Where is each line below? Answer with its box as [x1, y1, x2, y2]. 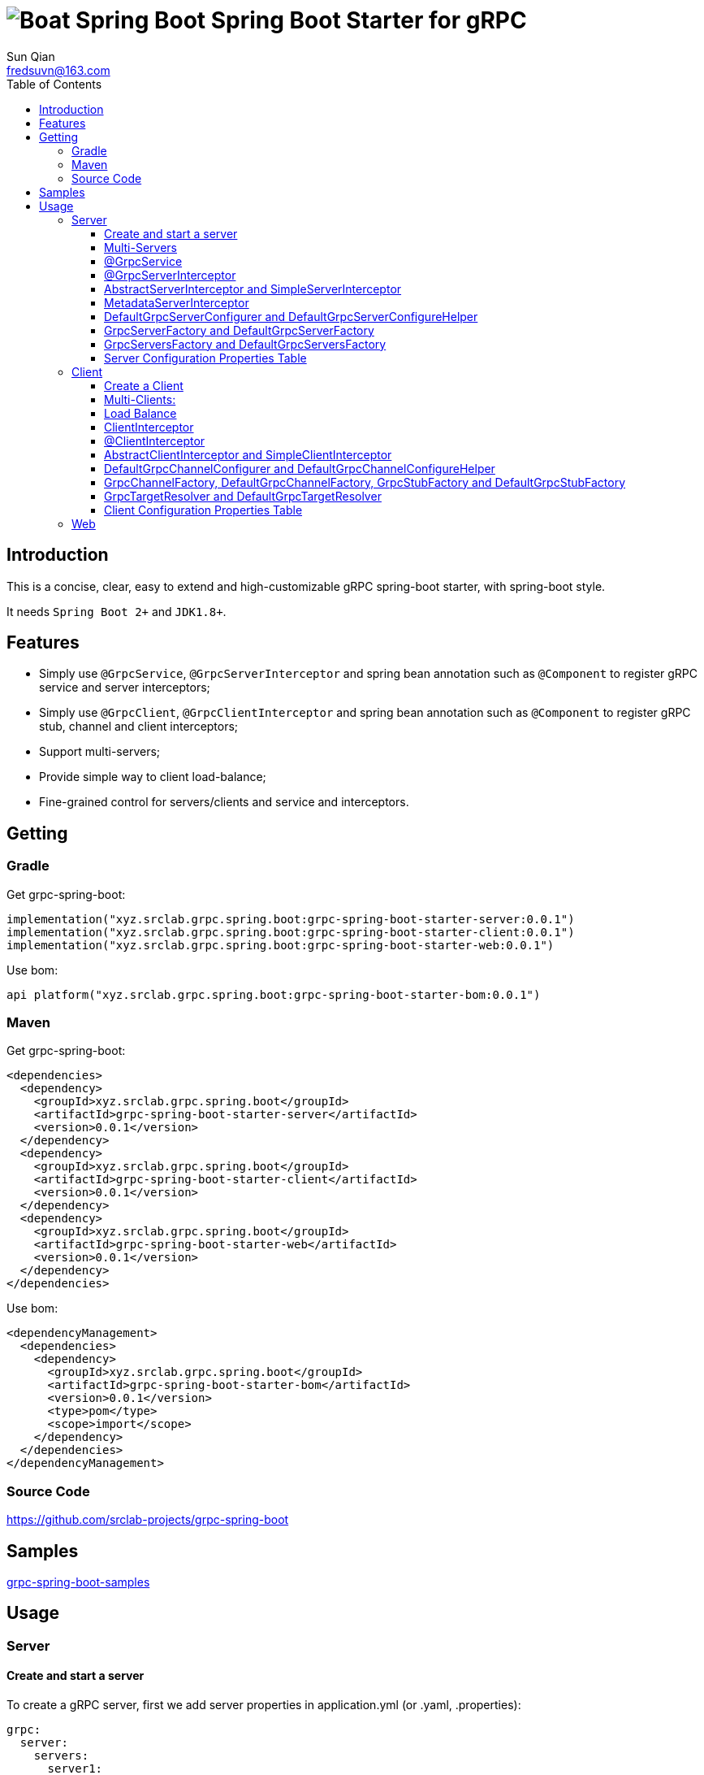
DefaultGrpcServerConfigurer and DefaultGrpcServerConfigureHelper [104, 309, 478, 323]
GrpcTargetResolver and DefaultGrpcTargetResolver [104, 488, 382, 503]
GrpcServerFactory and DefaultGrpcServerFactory [104, 323, 374, 337]
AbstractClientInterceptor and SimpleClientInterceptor [104, 447, 392, 462]
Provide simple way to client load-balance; [39, 770, 266, 784]
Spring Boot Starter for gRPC [210, 7, 527, 34]
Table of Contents [6, 76, 102, 91]
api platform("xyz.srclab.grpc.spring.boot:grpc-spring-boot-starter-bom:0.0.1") [6, 987, 541, 1001]
